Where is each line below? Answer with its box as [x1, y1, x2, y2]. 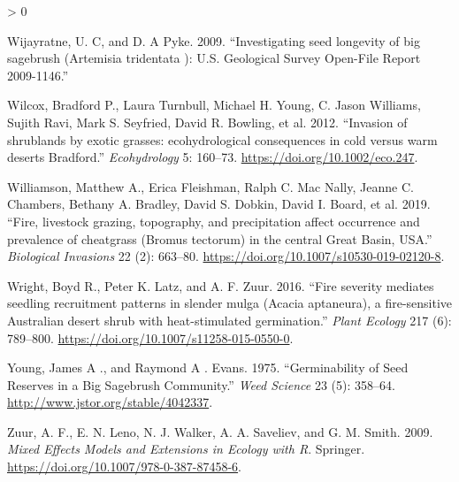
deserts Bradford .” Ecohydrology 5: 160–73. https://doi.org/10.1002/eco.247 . [7, 148, 418, 166]
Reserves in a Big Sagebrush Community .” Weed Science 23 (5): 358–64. [7, 375, 395, 394]
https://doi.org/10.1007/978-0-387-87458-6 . [7, 457, 241, 476]
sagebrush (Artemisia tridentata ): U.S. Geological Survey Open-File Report [7, 49, 421, 67]
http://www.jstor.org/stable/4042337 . [7, 393, 213, 411]
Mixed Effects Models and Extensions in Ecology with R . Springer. [7, 440, 365, 458]
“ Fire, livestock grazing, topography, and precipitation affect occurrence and [7, 211, 420, 230]
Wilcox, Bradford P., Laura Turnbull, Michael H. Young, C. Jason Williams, [7, 96, 421, 114]
